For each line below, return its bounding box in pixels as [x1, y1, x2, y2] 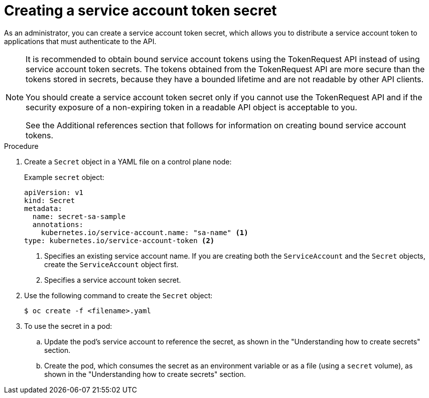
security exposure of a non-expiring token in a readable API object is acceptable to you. [26, 102, 357, 112]
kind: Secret [24, 196, 75, 205]
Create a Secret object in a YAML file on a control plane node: [24, 157, 232, 166]
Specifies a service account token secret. [44, 275, 181, 284]
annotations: [32, 220, 84, 229]
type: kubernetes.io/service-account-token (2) [24, 236, 215, 245]
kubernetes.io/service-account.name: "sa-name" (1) [41, 228, 248, 237]
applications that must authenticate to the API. [4, 37, 157, 46]
